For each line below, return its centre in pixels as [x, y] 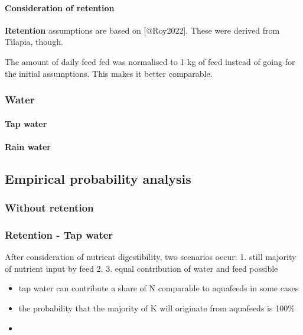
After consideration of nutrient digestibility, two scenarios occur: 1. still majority [151, 257]
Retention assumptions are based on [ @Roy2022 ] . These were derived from [142, 30]
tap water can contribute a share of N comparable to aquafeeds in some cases [159, 288]
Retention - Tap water [59, 234]
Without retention [49, 208]
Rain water [28, 146]
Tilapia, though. [34, 42]
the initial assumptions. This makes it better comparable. [109, 73]
